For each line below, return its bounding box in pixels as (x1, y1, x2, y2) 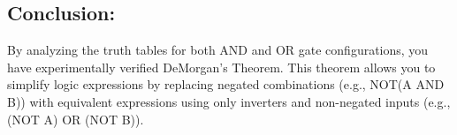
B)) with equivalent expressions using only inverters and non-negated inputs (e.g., (7, 92, 451, 110)
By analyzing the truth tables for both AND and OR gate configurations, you (7, 41, 429, 59)
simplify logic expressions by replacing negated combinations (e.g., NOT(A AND (7, 75, 445, 94)
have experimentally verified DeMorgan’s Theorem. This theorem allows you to (7, 57, 436, 76)
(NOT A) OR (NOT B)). (7, 109, 144, 128)
